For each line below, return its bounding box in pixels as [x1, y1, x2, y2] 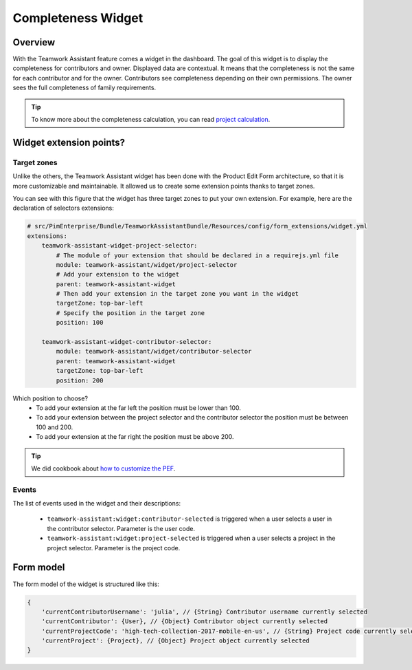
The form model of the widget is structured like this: [12, 580, 159, 588]
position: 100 [56, 318, 104, 327]
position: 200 [56, 376, 104, 385]
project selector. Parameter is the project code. [47, 543, 181, 552]
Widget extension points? [12, 136, 126, 148]
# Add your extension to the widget [56, 270, 180, 279]
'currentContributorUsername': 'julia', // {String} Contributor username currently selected [41, 607, 367, 616]
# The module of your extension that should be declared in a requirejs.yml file [56, 251, 339, 259]
